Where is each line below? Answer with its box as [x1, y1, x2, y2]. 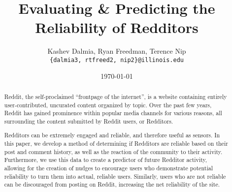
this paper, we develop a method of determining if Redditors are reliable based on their [4, 139, 228, 148]
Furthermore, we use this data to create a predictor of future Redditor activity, [4, 156, 207, 164]
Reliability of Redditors [35, 17, 199, 37]
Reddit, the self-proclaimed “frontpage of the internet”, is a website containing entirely [4, 92, 227, 100]
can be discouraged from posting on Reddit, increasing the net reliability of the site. [4, 180, 220, 189]
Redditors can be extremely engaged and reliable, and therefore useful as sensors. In [4, 131, 220, 139]
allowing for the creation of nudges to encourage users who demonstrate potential [4, 164, 213, 172]
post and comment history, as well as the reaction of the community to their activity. [4, 147, 223, 156]
